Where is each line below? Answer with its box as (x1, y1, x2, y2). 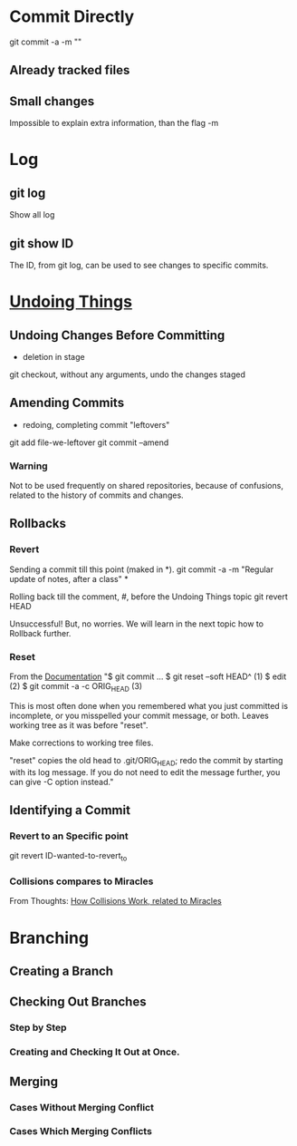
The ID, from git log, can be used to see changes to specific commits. (9, 259, 269, 270)
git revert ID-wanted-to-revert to (9, 850, 128, 863)
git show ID (9, 236, 74, 251)
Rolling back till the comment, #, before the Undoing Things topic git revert (9, 591, 288, 602)
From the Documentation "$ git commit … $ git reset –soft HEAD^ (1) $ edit (9, 671, 287, 682)
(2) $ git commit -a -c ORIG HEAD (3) (9, 681, 143, 694)
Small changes (9, 93, 95, 109)
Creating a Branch (9, 964, 114, 978)
